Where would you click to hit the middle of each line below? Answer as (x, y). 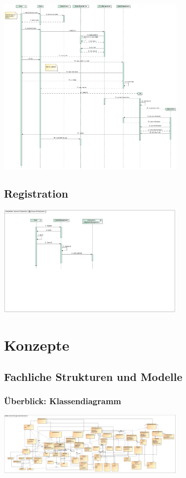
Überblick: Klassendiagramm (63, 400)
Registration (36, 193)
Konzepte (37, 345)
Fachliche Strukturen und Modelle (93, 376)
